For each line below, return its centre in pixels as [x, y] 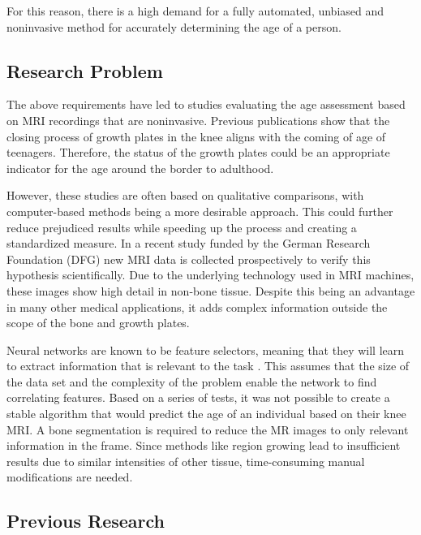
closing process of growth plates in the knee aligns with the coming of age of [196, 136]
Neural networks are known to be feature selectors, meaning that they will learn [206, 349]
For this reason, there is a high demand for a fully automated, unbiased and [195, 11]
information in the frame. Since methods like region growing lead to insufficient [204, 445]
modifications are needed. [70, 477]
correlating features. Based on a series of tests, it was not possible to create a [198, 397]
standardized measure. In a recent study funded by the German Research [189, 243]
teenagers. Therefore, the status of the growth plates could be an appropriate [198, 152]
